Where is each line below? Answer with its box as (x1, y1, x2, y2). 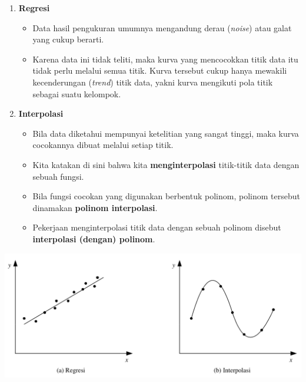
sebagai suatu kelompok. (32, 87, 121, 100)
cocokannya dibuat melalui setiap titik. (32, 139, 174, 151)
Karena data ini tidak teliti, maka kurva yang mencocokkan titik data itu (32, 52, 298, 65)
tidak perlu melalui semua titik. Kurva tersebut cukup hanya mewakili (32, 64, 287, 77)
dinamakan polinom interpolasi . (32, 201, 158, 213)
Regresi (18, 2, 50, 14)
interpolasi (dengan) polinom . (32, 232, 155, 245)
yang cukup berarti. (32, 33, 104, 45)
